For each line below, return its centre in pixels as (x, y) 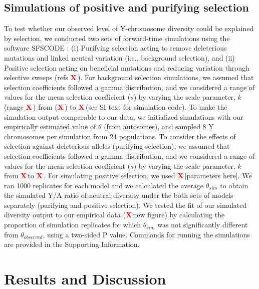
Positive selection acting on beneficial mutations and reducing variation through (127, 67)
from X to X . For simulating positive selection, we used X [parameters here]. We (128, 176)
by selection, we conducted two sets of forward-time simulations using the (117, 38)
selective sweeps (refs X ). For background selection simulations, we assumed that (129, 77)
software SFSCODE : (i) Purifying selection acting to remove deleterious (115, 48)
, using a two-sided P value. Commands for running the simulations (146, 234)
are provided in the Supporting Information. (72, 244)
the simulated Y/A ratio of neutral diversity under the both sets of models (119, 195)
